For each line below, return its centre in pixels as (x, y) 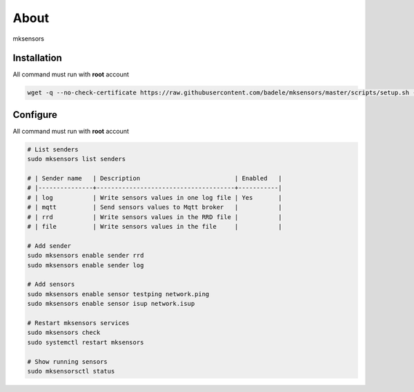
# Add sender (49, 246)
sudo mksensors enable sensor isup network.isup (111, 304)
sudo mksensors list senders (77, 159)
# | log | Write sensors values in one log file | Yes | (155, 197)
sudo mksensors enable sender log (86, 265)
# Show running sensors (68, 361)
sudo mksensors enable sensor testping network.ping (118, 294)
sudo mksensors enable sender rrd (86, 256)
